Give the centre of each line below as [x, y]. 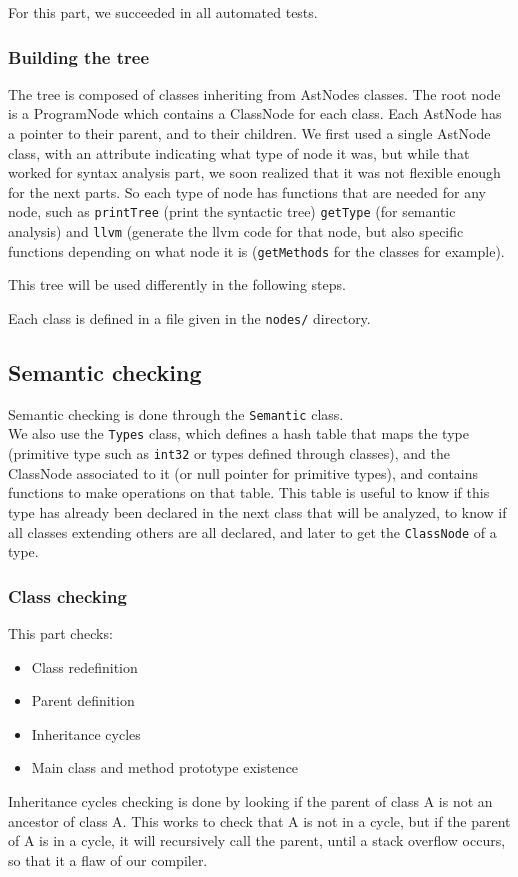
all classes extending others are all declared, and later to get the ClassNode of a [252, 531]
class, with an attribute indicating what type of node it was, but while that [239, 152]
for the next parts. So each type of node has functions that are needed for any [247, 191]
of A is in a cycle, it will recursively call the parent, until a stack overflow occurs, [257, 840]
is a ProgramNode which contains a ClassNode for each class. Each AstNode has [255, 113]
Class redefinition [84, 666]
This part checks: [60, 633]
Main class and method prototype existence [165, 767]
